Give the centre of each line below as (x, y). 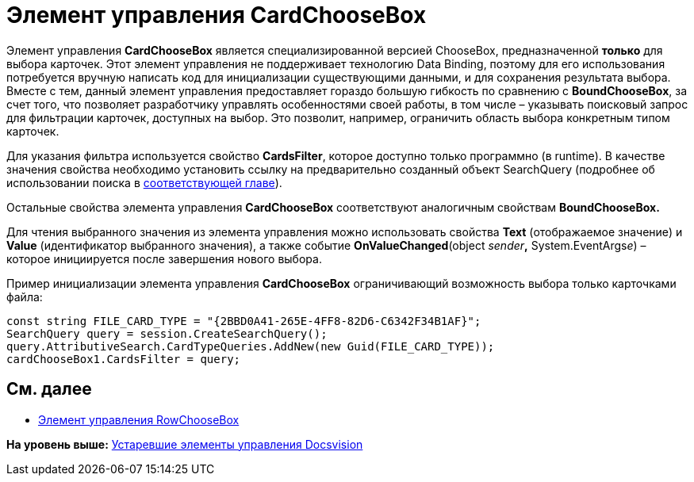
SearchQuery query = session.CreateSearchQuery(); (167, 333)
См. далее (49, 389)
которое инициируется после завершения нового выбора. (164, 258)
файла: (25, 296)
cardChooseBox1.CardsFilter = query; (124, 359)
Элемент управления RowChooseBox (139, 419)
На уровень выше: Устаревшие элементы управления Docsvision (185, 444)
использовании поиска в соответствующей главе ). (144, 182)
